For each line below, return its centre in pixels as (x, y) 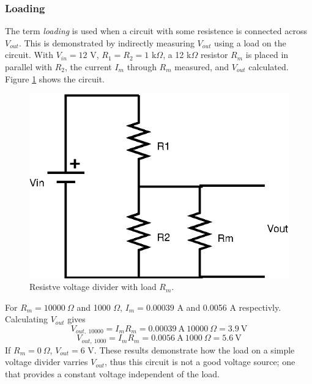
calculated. (269, 67)
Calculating (27, 319)
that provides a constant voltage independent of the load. (112, 373)
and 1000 (94, 307)
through (142, 67)
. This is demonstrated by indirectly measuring (106, 42)
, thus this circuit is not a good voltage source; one (200, 362)
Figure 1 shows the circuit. (55, 78)
